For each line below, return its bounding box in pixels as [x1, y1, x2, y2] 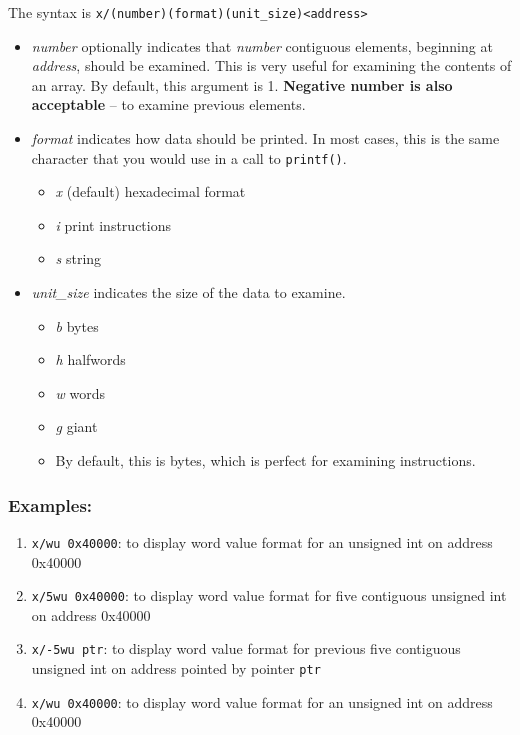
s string [55, 248, 102, 269]
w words [55, 382, 106, 403]
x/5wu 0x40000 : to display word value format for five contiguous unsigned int [31, 585, 507, 606]
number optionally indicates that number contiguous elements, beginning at [31, 35, 493, 56]
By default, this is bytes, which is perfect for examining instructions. [55, 450, 476, 471]
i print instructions [55, 214, 171, 235]
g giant [55, 416, 98, 437]
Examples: [8, 492, 93, 517]
